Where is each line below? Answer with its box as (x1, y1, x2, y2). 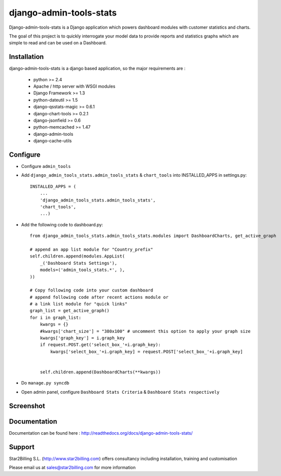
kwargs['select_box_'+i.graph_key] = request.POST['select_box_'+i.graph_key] (50, 348, 243, 354)
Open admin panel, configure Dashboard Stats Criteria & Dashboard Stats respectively (21, 389, 220, 395)
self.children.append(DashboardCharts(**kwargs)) (39, 369, 161, 375)
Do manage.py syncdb (21, 380, 70, 386)
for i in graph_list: (30, 314, 81, 320)
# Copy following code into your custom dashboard (30, 288, 153, 293)
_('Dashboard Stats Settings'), (39, 260, 117, 266)
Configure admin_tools (21, 164, 71, 169)
